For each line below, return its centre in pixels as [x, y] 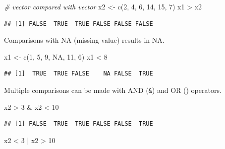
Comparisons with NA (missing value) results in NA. [84, 40]
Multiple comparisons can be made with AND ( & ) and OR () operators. [113, 90]
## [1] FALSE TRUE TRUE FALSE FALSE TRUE [79, 124]
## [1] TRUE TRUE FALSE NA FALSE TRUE [79, 74]
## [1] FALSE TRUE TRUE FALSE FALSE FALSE [79, 24]
